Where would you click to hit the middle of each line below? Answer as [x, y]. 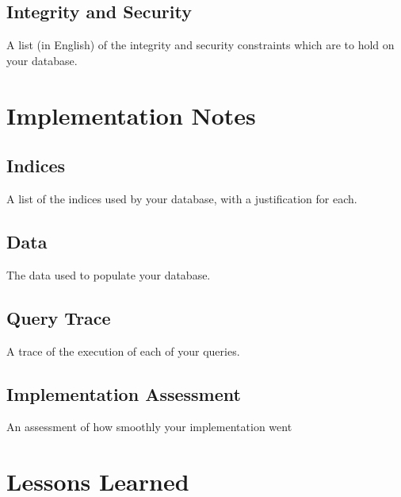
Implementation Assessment [124, 393]
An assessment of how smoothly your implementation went [149, 427]
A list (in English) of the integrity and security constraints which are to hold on [200, 45]
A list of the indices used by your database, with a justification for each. [182, 198]
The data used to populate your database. [109, 274]
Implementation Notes [131, 115]
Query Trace [59, 317]
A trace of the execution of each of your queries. [123, 351]
